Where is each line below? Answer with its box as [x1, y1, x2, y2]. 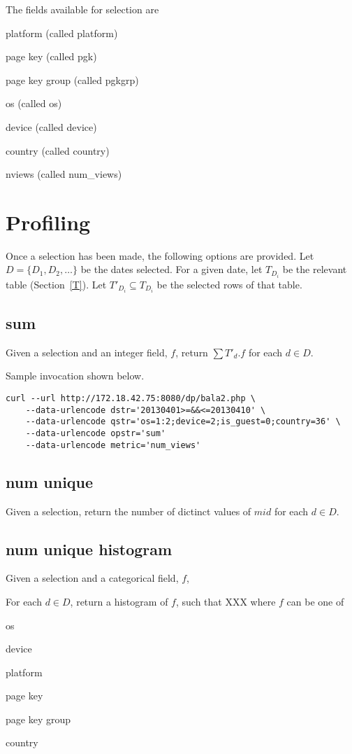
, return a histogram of [70, 594, 168, 608]
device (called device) [6, 119, 97, 134]
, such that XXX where [175, 594, 276, 608]
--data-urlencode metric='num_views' [25, 440, 201, 450]
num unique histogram [6, 538, 173, 559]
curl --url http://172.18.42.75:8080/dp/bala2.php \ [6, 393, 256, 404]
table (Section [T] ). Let [6, 277, 107, 291]
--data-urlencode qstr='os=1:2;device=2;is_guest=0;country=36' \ [25, 417, 341, 427]
